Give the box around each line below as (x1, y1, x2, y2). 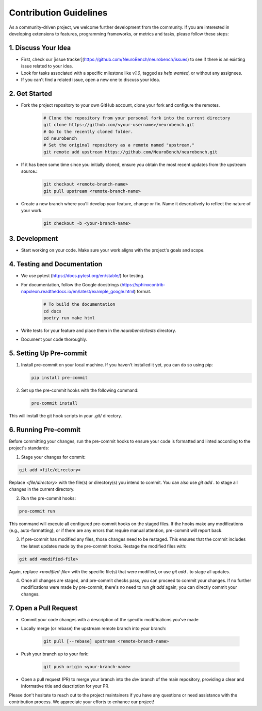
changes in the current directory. (9, 486, 75, 492)
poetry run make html (43, 315, 95, 320)
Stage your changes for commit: (21, 454, 86, 460)
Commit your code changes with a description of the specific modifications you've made (21, 616, 199, 622)
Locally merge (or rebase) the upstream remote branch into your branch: (21, 626, 166, 631)
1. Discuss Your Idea (9, 44, 71, 52)
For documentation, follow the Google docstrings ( (21, 281, 122, 287)
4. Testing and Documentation (9, 260, 103, 268)
